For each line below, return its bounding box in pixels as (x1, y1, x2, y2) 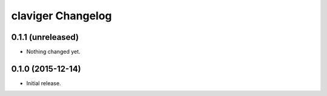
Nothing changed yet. (26, 48, 81, 56)
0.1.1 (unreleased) (11, 32, 79, 42)
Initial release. (26, 79, 61, 87)
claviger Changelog (11, 9, 112, 22)
